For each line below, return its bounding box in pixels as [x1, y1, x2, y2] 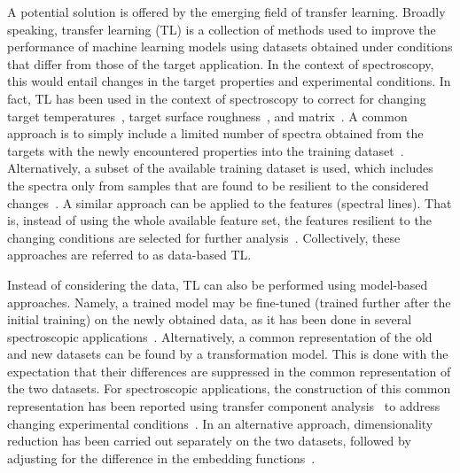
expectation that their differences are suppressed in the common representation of [7, 361, 451, 380]
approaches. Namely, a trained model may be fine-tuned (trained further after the [7, 292, 451, 311]
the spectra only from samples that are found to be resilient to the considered [7, 175, 429, 194]
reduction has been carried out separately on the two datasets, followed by [7, 431, 411, 450]
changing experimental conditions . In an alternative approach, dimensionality [7, 414, 433, 432]
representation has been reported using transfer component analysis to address [7, 397, 441, 415]
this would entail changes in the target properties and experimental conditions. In [7, 72, 451, 90]
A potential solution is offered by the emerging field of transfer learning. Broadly [7, 3, 446, 20]
